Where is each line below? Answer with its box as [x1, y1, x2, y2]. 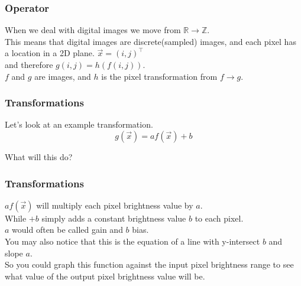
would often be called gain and [12, 223, 123, 236]
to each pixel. [195, 212, 244, 224]
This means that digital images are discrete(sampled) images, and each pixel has [5, 35, 296, 47]
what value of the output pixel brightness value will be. [5, 269, 205, 282]
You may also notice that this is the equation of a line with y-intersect [5, 235, 260, 247]
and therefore [5, 58, 53, 70]
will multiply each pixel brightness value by [36, 199, 193, 211]
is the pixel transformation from [101, 70, 218, 82]
